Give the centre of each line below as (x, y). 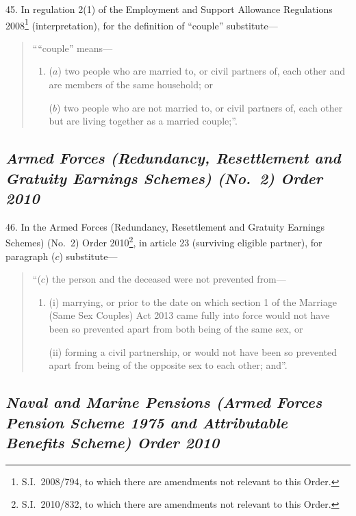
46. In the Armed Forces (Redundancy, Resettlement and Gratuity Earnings (165, 226)
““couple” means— (73, 48)
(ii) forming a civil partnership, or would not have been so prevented (193, 351)
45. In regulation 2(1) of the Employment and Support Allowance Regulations (169, 9)
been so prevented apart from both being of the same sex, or (176, 329)
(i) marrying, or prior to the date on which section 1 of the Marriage (193, 301)
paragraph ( (30, 256)
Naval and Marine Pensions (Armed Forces (164, 402)
